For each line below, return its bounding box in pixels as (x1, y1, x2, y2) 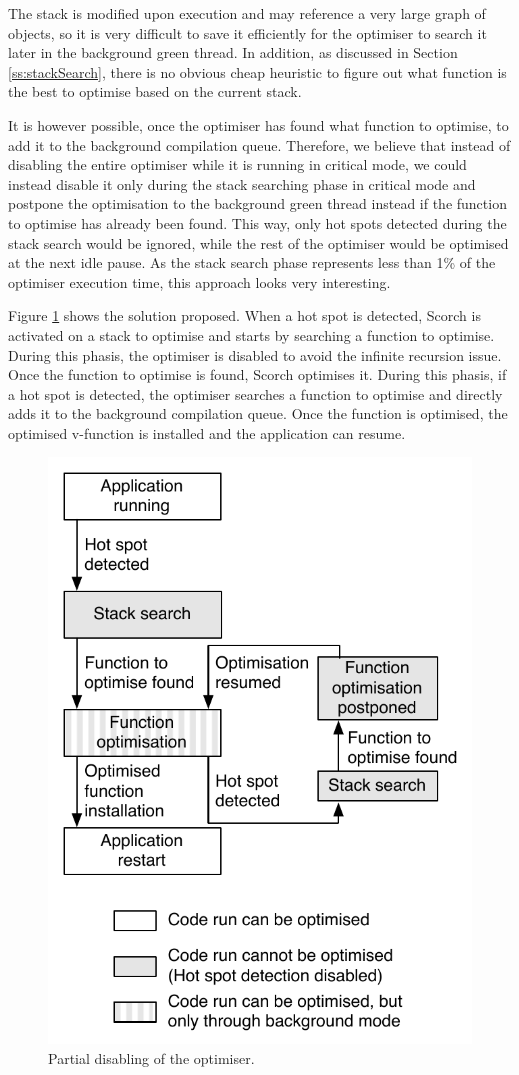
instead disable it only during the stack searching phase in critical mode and (8, 173, 476, 194)
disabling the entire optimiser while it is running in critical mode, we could (8, 154, 467, 175)
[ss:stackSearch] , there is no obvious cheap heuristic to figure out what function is (8, 61, 507, 82)
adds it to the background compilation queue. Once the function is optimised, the (8, 403, 508, 424)
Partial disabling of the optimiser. (48, 1047, 255, 1068)
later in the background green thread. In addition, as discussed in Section (8, 42, 458, 63)
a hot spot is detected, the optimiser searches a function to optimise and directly (8, 383, 503, 404)
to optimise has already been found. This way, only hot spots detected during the (8, 212, 507, 233)
